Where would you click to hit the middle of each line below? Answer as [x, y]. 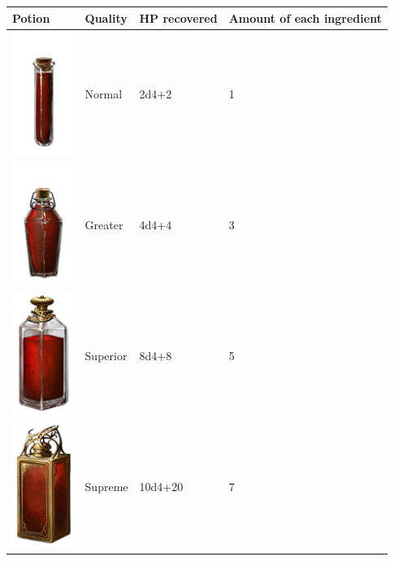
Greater [104, 225]
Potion [31, 17]
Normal [104, 94]
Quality [106, 17]
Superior [106, 356]
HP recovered [178, 17]
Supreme [106, 487]
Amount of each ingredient [305, 17]
